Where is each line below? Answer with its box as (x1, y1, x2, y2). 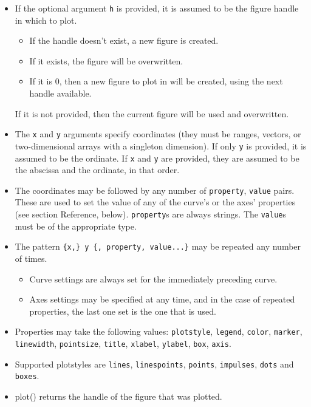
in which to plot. (15, 13, 77, 26)
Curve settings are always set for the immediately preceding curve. (29, 272, 278, 285)
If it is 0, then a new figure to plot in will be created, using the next (29, 75, 283, 87)
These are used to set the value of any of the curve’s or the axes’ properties (15, 196, 296, 208)
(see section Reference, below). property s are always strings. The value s (15, 208, 286, 221)
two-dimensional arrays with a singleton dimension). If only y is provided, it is (15, 139, 307, 152)
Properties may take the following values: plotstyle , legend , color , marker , (15, 325, 302, 338)
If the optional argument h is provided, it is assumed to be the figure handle (15, 2, 299, 14)
